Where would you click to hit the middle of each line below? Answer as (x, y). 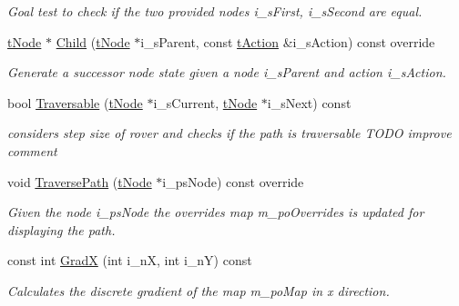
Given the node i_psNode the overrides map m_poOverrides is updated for (216, 212)
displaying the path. (61, 229)
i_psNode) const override (233, 181)
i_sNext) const (309, 102)
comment (32, 150)
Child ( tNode (93, 41)
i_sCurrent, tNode (205, 102)
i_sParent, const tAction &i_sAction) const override (288, 41)
